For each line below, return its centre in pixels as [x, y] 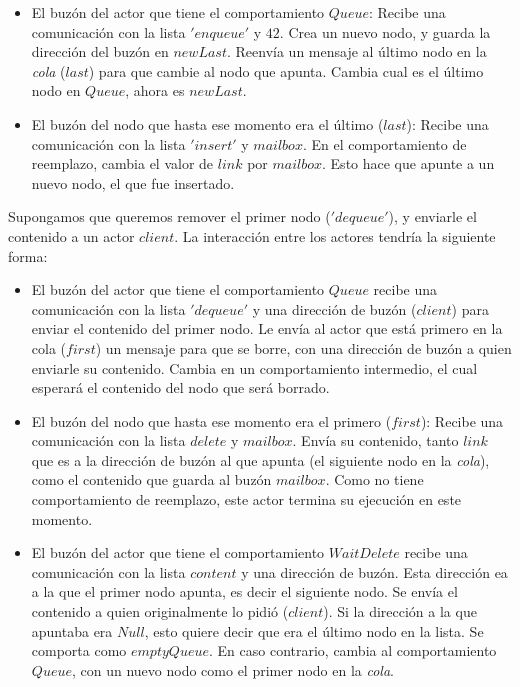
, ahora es [155, 90]
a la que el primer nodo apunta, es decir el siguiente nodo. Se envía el [244, 591]
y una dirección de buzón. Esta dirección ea [374, 571]
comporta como [79, 650]
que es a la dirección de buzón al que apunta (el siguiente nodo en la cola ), [260, 459]
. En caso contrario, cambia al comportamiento [352, 650]
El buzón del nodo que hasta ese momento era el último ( [207, 123]
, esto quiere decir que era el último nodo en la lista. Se [314, 630]
